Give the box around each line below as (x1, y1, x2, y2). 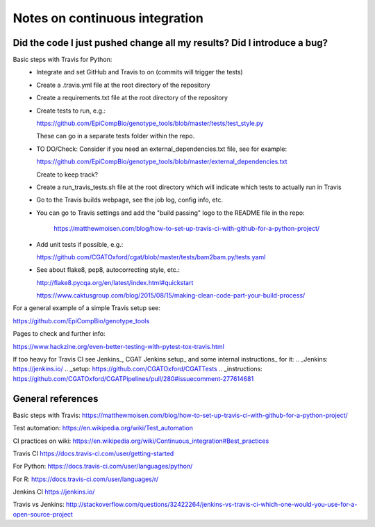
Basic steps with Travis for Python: (12, 56, 112, 64)
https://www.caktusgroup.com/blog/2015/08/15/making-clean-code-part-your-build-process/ (36, 291, 306, 300)
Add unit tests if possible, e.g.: (36, 240, 124, 248)
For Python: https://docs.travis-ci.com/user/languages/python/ (12, 462, 193, 471)
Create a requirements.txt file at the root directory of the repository (36, 94, 228, 102)
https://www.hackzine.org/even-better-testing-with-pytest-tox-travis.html (12, 342, 225, 350)
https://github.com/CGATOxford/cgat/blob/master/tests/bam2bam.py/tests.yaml (36, 252, 266, 261)
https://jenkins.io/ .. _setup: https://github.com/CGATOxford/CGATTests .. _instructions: (12, 365, 263, 373)
